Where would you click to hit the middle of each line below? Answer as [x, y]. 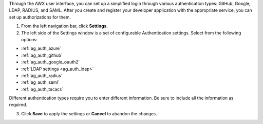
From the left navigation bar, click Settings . [65, 26]
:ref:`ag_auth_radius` [42, 76]
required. [18, 105]
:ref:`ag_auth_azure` [41, 48]
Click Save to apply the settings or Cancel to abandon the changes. [89, 113]
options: [29, 39]
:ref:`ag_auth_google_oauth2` [50, 62]
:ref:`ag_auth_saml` [40, 82]
